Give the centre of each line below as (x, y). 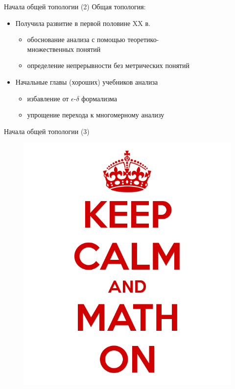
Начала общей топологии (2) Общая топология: (75, 6)
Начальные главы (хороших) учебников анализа (87, 81)
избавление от (48, 98)
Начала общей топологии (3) (47, 131)
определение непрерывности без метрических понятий (108, 65)
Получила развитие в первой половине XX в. (83, 23)
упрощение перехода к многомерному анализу (96, 115)
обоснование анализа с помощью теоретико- (93, 39)
